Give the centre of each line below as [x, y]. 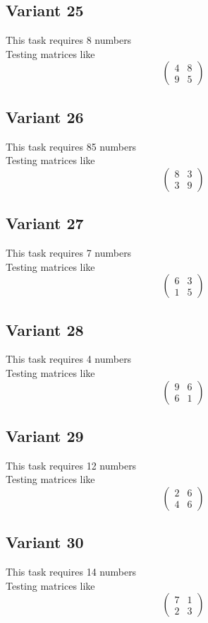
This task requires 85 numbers [71, 146]
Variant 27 [45, 223]
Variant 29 [45, 435]
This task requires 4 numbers [69, 359]
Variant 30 [45, 542]
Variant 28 [45, 329]
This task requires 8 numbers [69, 40]
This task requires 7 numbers [69, 252]
